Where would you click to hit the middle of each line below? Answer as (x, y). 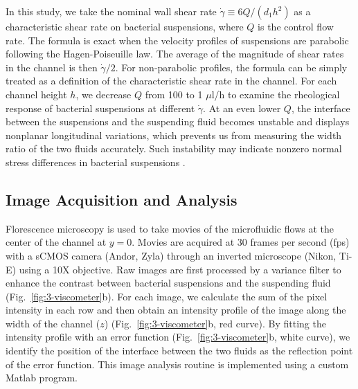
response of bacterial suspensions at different (100, 108)
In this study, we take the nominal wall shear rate (111, 11)
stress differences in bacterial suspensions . (96, 162)
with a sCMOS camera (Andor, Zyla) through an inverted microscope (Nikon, (171, 255)
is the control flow (296, 26)
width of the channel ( (53, 323)
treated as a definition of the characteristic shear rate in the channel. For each (171, 81)
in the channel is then (52, 67)
